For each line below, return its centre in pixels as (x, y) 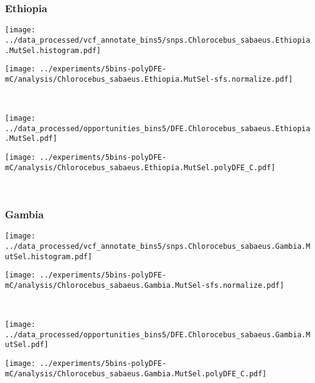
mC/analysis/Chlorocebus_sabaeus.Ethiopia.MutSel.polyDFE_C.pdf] (140, 167)
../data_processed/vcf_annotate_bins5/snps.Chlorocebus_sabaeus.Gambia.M (158, 246)
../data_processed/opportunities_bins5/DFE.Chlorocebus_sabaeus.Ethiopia (158, 128)
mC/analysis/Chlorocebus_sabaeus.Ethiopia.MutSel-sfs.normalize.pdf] (149, 79)
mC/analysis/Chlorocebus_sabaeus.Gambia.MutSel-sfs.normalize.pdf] (145, 285)
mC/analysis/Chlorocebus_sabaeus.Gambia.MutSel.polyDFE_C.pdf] (136, 374)
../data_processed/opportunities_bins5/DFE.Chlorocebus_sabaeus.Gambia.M (158, 335)
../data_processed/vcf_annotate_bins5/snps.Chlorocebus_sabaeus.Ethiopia (158, 40)
